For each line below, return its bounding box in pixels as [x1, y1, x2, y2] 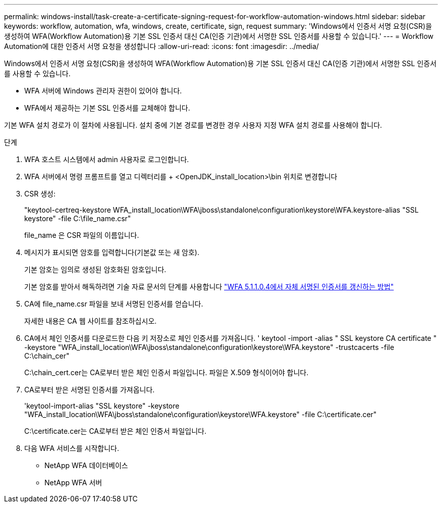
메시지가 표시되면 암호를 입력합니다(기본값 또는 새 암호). [24, 248, 199, 257]
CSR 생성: [24, 189, 56, 198]
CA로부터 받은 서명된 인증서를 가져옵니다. [24, 385, 155, 394]
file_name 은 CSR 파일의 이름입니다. [24, 231, 139, 239]
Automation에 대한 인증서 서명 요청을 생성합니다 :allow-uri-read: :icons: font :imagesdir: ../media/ [4, 42, 319, 50]
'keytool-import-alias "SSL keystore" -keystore [24, 401, 180, 410]
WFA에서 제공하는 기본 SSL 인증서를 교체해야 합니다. [24, 104, 190, 112]
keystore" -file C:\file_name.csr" [24, 214, 131, 223]
